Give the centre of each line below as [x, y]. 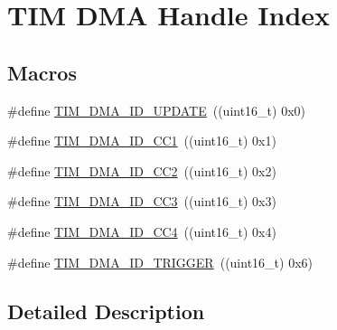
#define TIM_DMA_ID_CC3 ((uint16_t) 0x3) [142, 201]
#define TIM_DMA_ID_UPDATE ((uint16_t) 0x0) [157, 110]
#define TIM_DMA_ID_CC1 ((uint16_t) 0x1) [142, 141]
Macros [42, 72]
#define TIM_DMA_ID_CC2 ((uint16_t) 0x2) [142, 170]
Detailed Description [106, 311]
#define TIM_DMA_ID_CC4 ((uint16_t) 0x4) [142, 231]
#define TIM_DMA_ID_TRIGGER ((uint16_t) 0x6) [160, 262]
